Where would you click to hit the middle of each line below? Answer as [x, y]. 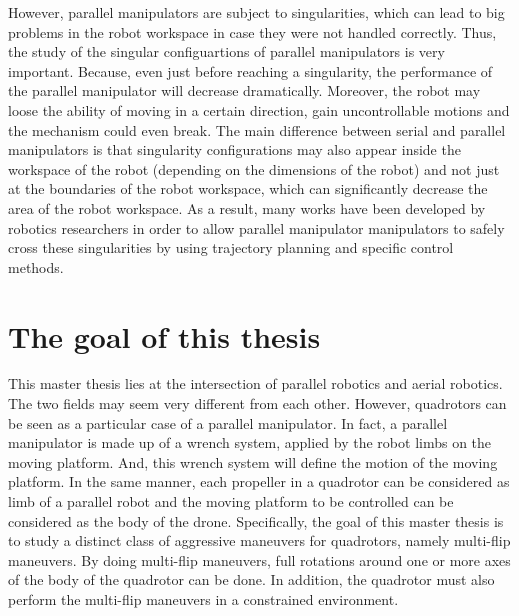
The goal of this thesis [164, 335]
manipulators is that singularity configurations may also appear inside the [234, 149]
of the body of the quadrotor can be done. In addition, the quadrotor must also [251, 579]
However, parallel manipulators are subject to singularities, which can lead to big [256, 12]
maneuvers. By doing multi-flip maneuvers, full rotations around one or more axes [259, 559]
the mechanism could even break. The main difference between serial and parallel [257, 129]
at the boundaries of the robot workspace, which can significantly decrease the [248, 188]
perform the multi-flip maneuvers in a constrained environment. [203, 598]
